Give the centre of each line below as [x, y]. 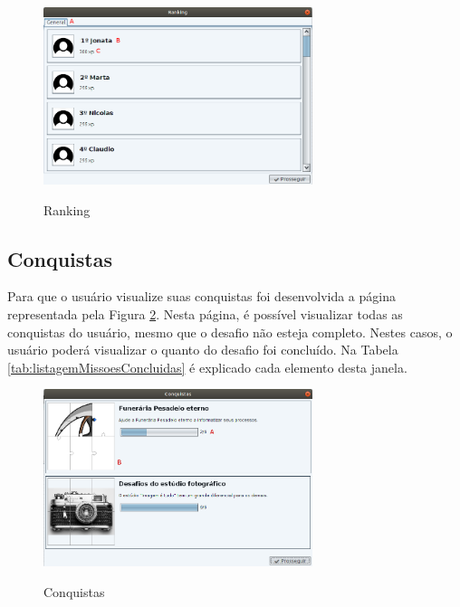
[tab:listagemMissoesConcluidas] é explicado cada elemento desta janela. [207, 367]
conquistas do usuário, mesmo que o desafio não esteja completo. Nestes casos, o [230, 332]
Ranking [67, 209]
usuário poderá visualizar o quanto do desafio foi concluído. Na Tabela [203, 350]
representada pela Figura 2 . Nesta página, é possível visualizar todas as [205, 313]
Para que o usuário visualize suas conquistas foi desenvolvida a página [201, 296]
